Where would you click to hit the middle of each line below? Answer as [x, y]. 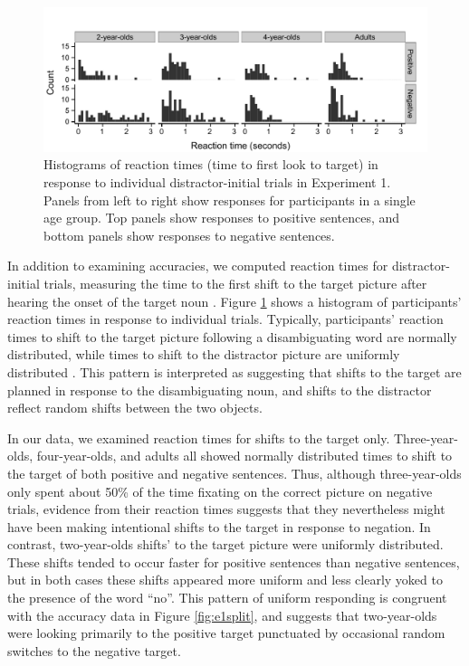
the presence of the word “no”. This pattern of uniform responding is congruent [227, 598]
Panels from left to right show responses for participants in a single [230, 200]
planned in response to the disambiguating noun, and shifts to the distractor [220, 390]
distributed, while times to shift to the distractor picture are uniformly [204, 354]
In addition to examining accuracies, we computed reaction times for [198, 266]
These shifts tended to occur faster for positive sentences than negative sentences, [234, 561]
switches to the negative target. [94, 650]
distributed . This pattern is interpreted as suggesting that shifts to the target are [234, 371]
